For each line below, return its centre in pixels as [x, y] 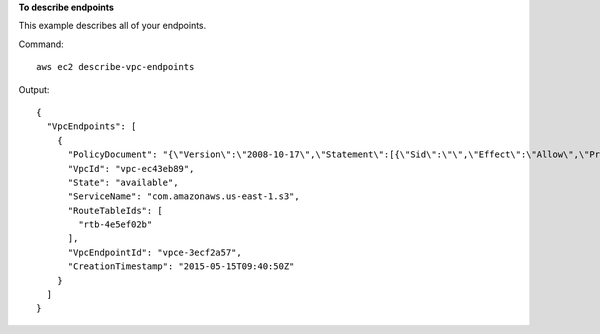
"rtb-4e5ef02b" [115, 224]
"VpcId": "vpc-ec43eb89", [131, 168]
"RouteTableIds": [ [115, 210]
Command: [41, 44]
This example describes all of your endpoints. [112, 26]
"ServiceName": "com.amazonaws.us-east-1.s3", [183, 196]
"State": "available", [123, 182]
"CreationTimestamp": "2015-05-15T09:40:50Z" [181, 266]
